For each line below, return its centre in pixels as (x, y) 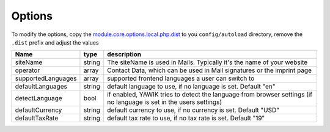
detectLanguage (38, 98)
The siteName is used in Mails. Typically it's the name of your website (207, 62)
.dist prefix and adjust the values (55, 42)
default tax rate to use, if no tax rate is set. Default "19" (186, 118)
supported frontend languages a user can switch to (181, 78)
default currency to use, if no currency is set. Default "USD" (193, 110)
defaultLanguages (41, 87)
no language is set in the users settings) (165, 102)
